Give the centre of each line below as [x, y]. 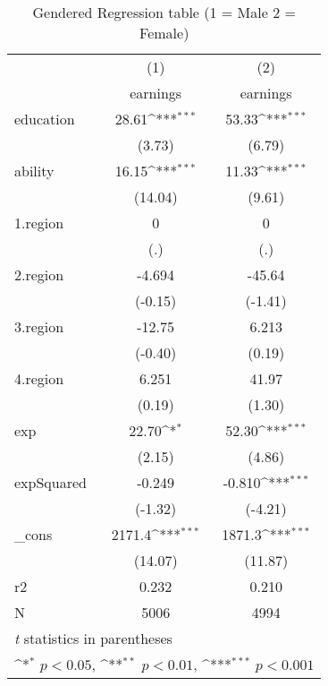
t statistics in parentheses [93, 638]
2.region [39, 274]
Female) [164, 33]
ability [34, 171]
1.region [39, 223]
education [45, 119]
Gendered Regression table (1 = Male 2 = [164, 12]
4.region [39, 378]
